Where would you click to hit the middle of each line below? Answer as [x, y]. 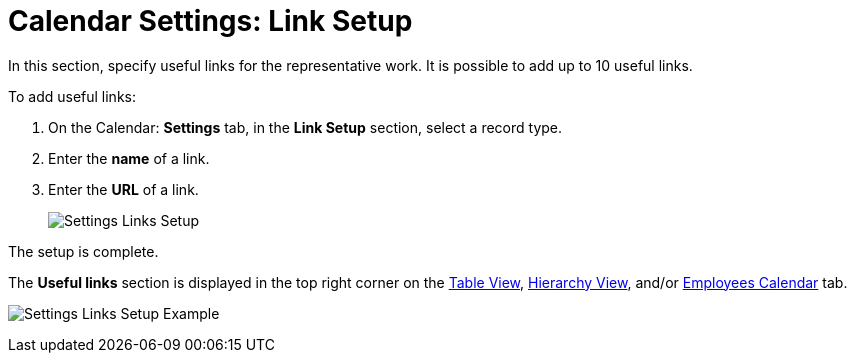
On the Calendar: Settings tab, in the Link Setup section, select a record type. [305, 127]
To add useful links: [72, 96]
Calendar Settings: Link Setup [210, 21]
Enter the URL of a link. [123, 189]
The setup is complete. [83, 251]
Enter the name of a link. [129, 158]
